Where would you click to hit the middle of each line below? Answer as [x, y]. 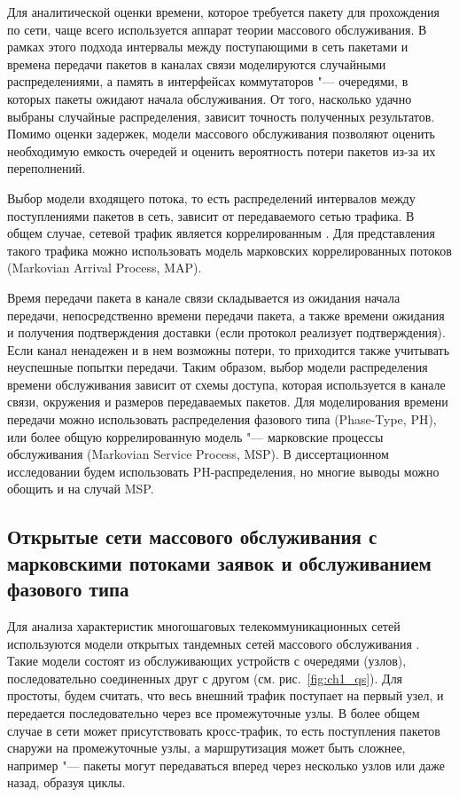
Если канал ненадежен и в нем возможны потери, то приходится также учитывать [229, 349]
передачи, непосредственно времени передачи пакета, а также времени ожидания [226, 315]
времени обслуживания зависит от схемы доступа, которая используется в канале [226, 384]
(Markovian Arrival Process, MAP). [105, 268]
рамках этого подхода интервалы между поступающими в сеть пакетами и [208, 47]
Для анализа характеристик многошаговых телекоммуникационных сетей [204, 626]
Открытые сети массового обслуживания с [192, 537]
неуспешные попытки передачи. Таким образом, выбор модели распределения [218, 367]
